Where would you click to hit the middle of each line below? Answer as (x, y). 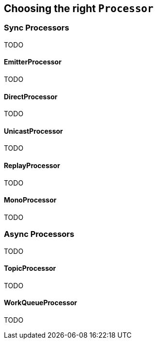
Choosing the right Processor (79, 8)
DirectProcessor (31, 96)
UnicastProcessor (33, 131)
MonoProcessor (30, 200)
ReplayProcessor (32, 166)
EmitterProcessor (33, 62)
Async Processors (39, 234)
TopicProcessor (30, 268)
